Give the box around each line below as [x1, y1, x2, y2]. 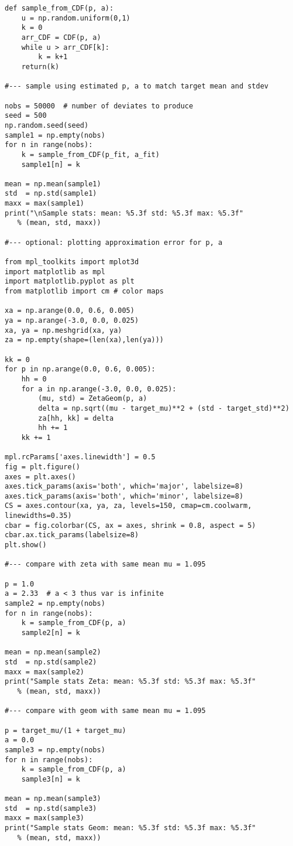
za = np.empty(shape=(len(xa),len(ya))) [5, 336, 164, 344]
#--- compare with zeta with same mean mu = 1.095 [5, 560, 206, 569]
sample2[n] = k [21, 629, 80, 637]
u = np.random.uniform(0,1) [21, 13, 130, 22]
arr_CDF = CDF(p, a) [21, 33, 101, 42]
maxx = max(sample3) [5, 814, 85, 823]
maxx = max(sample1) [5, 199, 85, 208]
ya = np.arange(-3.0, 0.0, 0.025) [5, 316, 139, 325]
